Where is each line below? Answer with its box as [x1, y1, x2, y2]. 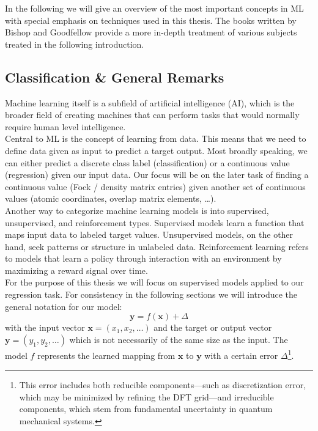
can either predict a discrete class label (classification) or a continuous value [5, 156, 290, 169]
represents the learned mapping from [37, 348, 176, 361]
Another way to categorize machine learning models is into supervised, [5, 204, 269, 216]
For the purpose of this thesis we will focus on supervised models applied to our [5, 276, 304, 289]
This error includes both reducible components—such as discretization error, [19, 378, 306, 391]
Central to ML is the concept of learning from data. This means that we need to [5, 132, 306, 145]
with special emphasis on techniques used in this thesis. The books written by [5, 13, 297, 26]
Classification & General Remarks [5, 67, 224, 86]
